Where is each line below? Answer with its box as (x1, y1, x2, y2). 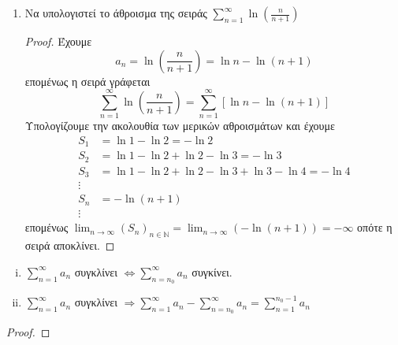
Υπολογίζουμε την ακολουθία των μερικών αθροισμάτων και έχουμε (24, 117, 335, 134)
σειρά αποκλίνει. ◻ (24, 237, 115, 254)
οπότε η (357, 219, 392, 236)
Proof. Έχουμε (24, 33, 92, 49)
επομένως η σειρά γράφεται (24, 72, 151, 89)
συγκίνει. (192, 263, 232, 280)
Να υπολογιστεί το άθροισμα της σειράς (24, 5, 207, 20)
